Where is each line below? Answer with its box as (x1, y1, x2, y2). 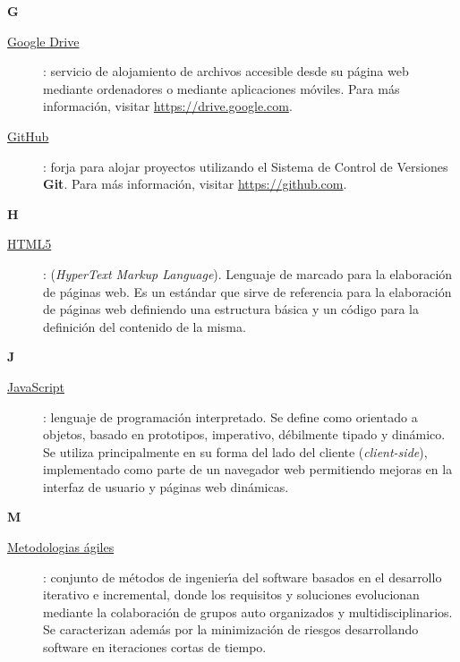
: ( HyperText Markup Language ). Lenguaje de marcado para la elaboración (43, 264, 453, 283)
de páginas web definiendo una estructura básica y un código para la (43, 300, 419, 318)
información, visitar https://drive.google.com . (43, 97, 293, 115)
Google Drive (7, 31, 80, 50)
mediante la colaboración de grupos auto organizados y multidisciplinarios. (43, 602, 453, 621)
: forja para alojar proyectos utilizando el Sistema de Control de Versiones (43, 157, 448, 175)
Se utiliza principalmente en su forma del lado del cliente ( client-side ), (43, 442, 428, 461)
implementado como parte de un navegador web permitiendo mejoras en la (43, 460, 453, 479)
